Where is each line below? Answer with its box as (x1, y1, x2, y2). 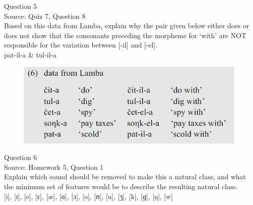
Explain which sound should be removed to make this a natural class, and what (4, 171, 246, 182)
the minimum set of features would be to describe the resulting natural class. (4, 181, 238, 191)
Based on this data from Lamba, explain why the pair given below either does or (4, 20, 250, 31)
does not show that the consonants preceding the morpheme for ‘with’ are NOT (4, 30, 247, 40)
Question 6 (4, 152, 37, 162)
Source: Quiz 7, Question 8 (4, 10, 86, 21)
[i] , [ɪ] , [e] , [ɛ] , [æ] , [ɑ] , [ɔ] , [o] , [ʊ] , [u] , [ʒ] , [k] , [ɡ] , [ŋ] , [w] (4, 191, 173, 201)
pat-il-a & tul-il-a (4, 49, 57, 59)
